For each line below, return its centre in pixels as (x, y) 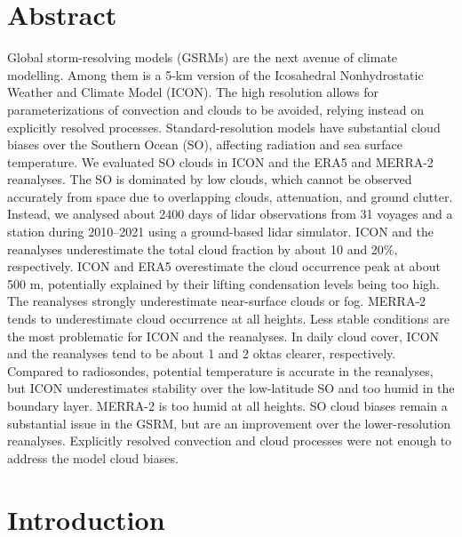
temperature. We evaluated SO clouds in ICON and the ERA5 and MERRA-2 (220, 161)
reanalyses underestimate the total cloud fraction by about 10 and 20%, (203, 248)
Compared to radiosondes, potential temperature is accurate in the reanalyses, (220, 370)
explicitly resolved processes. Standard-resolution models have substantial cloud (224, 127)
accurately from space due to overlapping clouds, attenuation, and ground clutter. (230, 196)
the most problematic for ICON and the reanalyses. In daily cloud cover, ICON (223, 336)
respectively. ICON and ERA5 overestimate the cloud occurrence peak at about (224, 266)
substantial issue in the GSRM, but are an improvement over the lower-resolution (229, 423)
